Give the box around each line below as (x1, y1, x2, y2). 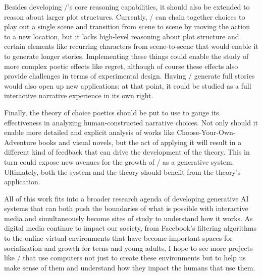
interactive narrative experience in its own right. (4, 90, 153, 101)
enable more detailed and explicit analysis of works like (4, 127, 175, 137)
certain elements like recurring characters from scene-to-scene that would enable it (4, 41, 258, 51)
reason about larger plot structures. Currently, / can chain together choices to (4, 11, 245, 22)
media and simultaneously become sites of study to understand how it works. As (4, 213, 253, 223)
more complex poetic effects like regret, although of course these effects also (4, 60, 238, 71)
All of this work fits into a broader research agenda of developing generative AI (4, 193, 249, 203)
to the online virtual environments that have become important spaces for (4, 233, 233, 243)
